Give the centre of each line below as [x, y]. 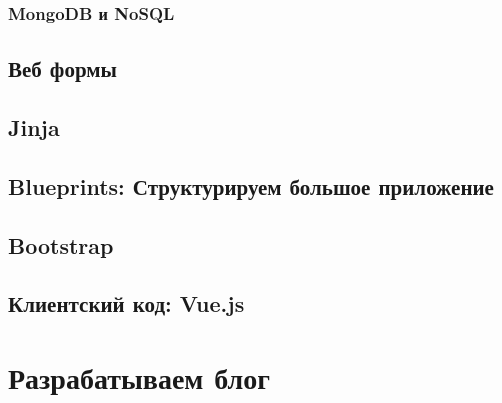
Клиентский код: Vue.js [126, 303]
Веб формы [62, 68]
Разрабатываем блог [139, 376]
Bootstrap [61, 244]
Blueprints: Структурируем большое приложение [251, 185]
